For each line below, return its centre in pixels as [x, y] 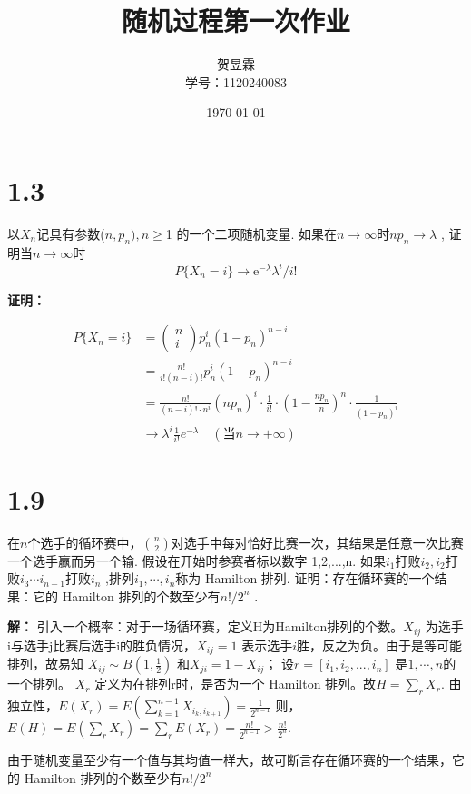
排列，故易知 [45, 664]
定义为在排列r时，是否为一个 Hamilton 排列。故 [235, 684]
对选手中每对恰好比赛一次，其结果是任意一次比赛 [317, 542]
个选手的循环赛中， [85, 542]
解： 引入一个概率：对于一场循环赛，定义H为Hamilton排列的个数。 [206, 626]
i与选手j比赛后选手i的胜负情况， [102, 645]
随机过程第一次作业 [235, 20]
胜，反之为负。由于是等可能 [380, 645]
